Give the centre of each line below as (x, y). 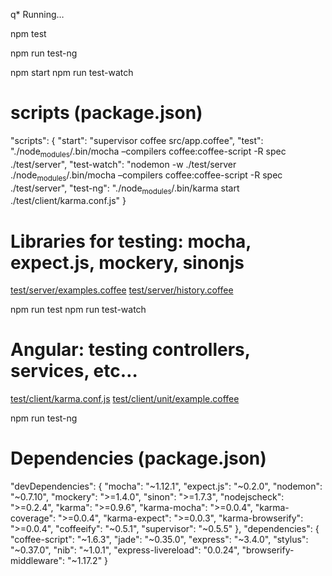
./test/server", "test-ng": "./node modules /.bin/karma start (125, 189)
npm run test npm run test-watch (78, 310)
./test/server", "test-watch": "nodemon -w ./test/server (123, 164)
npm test (28, 33)
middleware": (37, 561)
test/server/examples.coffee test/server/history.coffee (122, 290)
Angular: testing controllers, (130, 350)
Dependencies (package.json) (138, 458)
